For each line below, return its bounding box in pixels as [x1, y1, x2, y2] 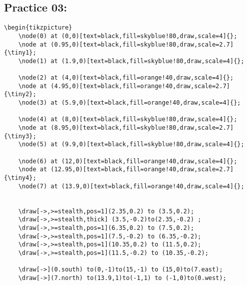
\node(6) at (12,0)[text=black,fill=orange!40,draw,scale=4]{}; [18, 157, 237, 165]
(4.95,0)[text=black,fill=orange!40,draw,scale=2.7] [51, 82, 230, 90]
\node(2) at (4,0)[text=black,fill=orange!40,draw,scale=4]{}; [18, 74, 234, 82]
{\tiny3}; [4, 132, 37, 140]
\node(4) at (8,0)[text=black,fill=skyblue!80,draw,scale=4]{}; [18, 116, 237, 123]
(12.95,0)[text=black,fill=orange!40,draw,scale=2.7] [51, 166, 234, 173]
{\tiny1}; [4, 49, 37, 57]
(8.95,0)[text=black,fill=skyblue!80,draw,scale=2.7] [51, 124, 234, 132]
